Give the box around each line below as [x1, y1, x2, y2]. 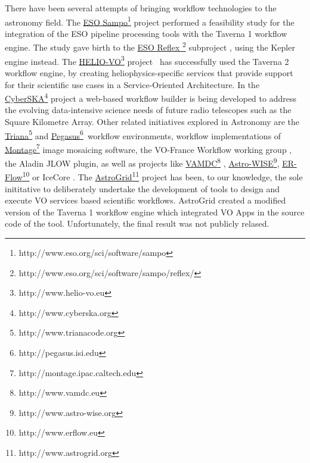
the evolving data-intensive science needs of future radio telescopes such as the [5, 104, 292, 116]
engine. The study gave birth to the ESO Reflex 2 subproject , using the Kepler [5, 39, 295, 54]
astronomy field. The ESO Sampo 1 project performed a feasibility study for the [5, 14, 294, 28]
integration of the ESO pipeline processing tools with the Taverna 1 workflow [5, 27, 287, 39]
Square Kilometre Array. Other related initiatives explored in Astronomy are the [5, 115, 300, 127]
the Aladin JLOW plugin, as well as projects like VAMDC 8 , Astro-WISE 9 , [5, 155, 280, 169]
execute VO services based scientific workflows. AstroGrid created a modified [5, 194, 286, 207]
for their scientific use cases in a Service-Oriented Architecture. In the [5, 78, 260, 90]
